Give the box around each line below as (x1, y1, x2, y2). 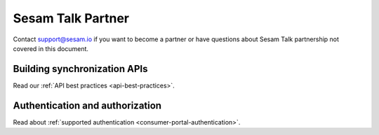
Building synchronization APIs (13, 63, 148, 75)
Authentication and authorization (13, 99, 161, 111)
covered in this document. (13, 44, 89, 52)
